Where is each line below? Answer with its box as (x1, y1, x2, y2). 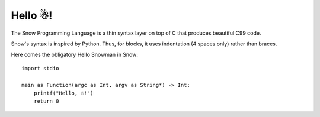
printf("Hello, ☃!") (33, 89, 94, 96)
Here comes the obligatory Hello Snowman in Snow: (11, 51, 139, 58)
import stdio (21, 65, 59, 71)
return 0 (33, 98, 59, 105)
